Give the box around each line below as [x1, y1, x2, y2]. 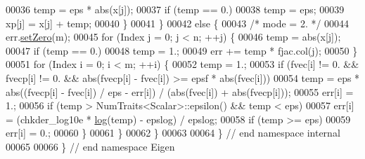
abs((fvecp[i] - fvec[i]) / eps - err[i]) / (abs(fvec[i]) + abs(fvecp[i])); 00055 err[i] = [6, 84, 354, 99]
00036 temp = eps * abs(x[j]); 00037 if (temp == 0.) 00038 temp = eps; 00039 [6, 2, 345, 16]
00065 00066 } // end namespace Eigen [6, 139, 175, 153]
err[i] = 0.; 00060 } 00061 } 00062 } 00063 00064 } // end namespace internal [6, 125, 340, 140]
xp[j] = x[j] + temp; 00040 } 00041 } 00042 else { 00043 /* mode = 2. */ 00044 [6, 15, 350, 30]
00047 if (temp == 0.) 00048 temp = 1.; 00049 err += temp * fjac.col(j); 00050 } [6, 43, 358, 57]
